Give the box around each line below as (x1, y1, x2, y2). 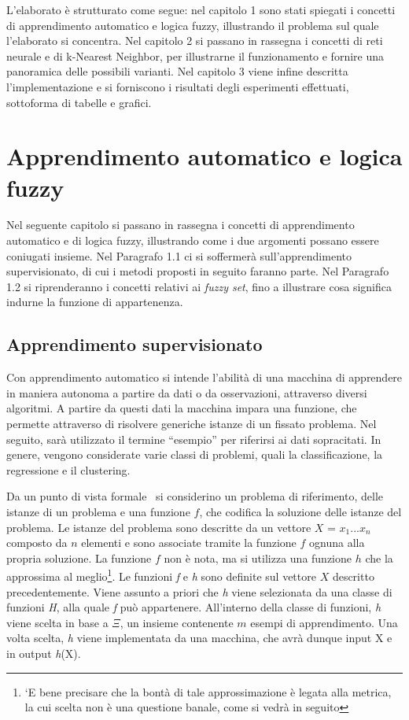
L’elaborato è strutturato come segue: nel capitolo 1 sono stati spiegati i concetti (6, 2, 396, 17)
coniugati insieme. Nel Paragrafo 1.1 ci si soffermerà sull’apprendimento (6, 247, 352, 264)
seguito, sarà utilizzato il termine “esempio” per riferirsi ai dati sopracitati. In (6, 430, 381, 447)
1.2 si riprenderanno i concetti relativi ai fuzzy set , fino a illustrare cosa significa (6, 278, 392, 294)
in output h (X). (6, 644, 81, 661)
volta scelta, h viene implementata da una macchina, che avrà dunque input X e (6, 630, 392, 646)
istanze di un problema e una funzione (6, 503, 190, 519)
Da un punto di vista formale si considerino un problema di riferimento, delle (6, 488, 384, 504)
